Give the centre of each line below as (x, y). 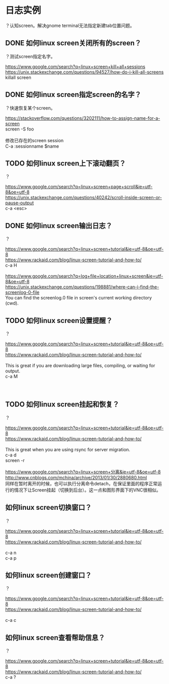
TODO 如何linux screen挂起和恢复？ (62, 405)
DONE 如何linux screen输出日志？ (59, 225)
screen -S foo (20, 129)
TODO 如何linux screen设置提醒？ (59, 321)
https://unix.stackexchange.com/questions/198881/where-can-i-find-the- (82, 287)
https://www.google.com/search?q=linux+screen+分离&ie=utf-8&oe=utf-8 (83, 472)
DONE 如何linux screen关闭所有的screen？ (73, 43)
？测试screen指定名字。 (30, 56)
